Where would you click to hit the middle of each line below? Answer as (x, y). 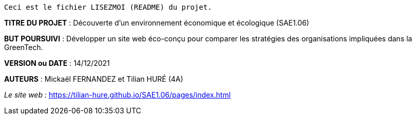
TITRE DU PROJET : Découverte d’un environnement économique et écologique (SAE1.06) (157, 23)
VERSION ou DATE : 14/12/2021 (57, 63)
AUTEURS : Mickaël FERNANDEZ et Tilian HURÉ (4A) (94, 79)
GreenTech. (24, 47)
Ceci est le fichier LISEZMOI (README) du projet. (108, 7)
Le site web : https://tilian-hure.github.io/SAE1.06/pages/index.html (118, 95)
